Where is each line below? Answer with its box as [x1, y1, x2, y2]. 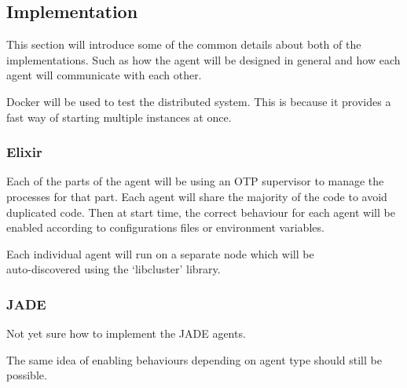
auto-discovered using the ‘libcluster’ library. [6, 261, 221, 277]
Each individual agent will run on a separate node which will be [6, 245, 314, 262]
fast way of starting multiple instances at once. [6, 108, 232, 125]
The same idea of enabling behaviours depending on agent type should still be [6, 351, 382, 368]
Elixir [6, 142, 42, 162]
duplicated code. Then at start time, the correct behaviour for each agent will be [6, 203, 395, 220]
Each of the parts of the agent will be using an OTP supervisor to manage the [6, 173, 384, 189]
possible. [6, 367, 47, 383]
